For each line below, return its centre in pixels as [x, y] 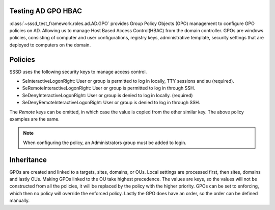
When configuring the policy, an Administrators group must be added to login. [105, 143]
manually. [20, 201]
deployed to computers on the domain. [50, 45]
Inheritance [28, 160]
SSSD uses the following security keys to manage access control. [78, 72]
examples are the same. [34, 119]
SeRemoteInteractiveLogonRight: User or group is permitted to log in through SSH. [109, 88]
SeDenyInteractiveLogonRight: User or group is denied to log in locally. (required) [107, 95]
